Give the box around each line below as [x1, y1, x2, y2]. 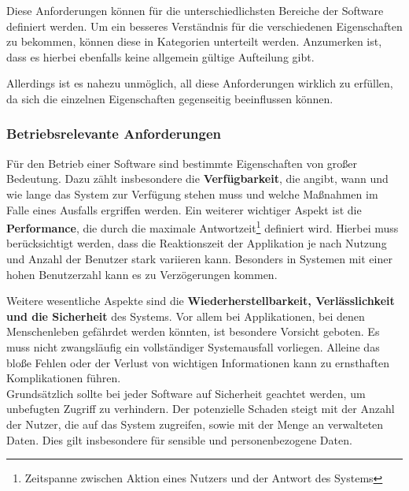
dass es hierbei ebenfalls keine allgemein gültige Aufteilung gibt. [6, 48, 315, 65]
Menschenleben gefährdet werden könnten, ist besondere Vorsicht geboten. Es [6, 323, 380, 340]
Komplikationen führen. [6, 370, 121, 386]
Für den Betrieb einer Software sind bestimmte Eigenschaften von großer [6, 154, 358, 171]
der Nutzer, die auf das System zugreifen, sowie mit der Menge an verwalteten [6, 415, 384, 432]
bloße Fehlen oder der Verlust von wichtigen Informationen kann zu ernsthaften [6, 354, 390, 370]
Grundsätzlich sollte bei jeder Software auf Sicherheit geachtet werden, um [6, 385, 366, 401]
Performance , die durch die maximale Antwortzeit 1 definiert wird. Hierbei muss [6, 218, 399, 236]
